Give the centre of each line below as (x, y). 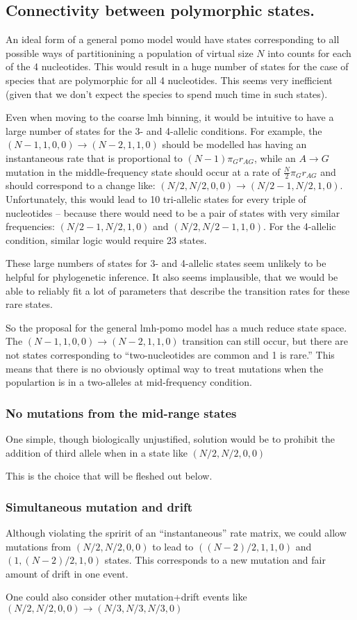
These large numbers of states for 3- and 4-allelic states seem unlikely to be (166, 263)
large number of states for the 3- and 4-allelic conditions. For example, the (164, 130)
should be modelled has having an (234, 144)
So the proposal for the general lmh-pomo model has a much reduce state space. (176, 327)
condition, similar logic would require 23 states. (106, 239)
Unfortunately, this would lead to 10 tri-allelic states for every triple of (156, 198)
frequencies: (30, 226)
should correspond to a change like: (81, 185)
